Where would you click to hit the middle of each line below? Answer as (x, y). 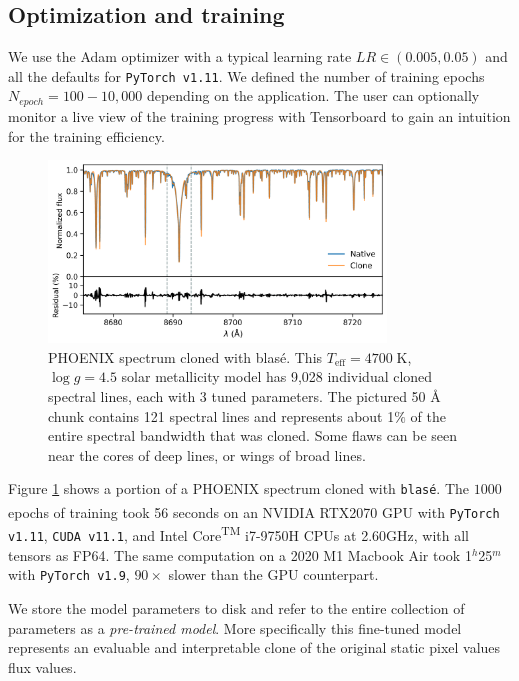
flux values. (42, 666)
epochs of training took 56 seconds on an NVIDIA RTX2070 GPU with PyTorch (254, 511)
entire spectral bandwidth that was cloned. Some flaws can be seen (253, 435)
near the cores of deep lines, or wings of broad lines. (207, 454)
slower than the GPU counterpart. (273, 574)
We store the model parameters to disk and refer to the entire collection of (236, 607)
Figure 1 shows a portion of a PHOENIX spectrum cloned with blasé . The (239, 488)
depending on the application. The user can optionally (313, 95)
